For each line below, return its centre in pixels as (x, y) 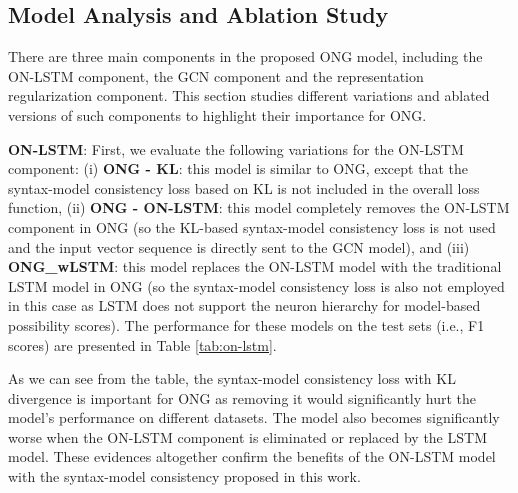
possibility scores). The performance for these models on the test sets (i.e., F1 (246, 324)
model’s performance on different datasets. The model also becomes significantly (254, 417)
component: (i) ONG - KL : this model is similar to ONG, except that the (238, 168)
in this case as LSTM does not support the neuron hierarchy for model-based (244, 305)
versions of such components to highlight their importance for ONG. (217, 114)
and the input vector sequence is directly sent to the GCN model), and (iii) (239, 246)
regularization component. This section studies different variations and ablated (249, 95)
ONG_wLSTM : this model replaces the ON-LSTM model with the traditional (255, 266)
